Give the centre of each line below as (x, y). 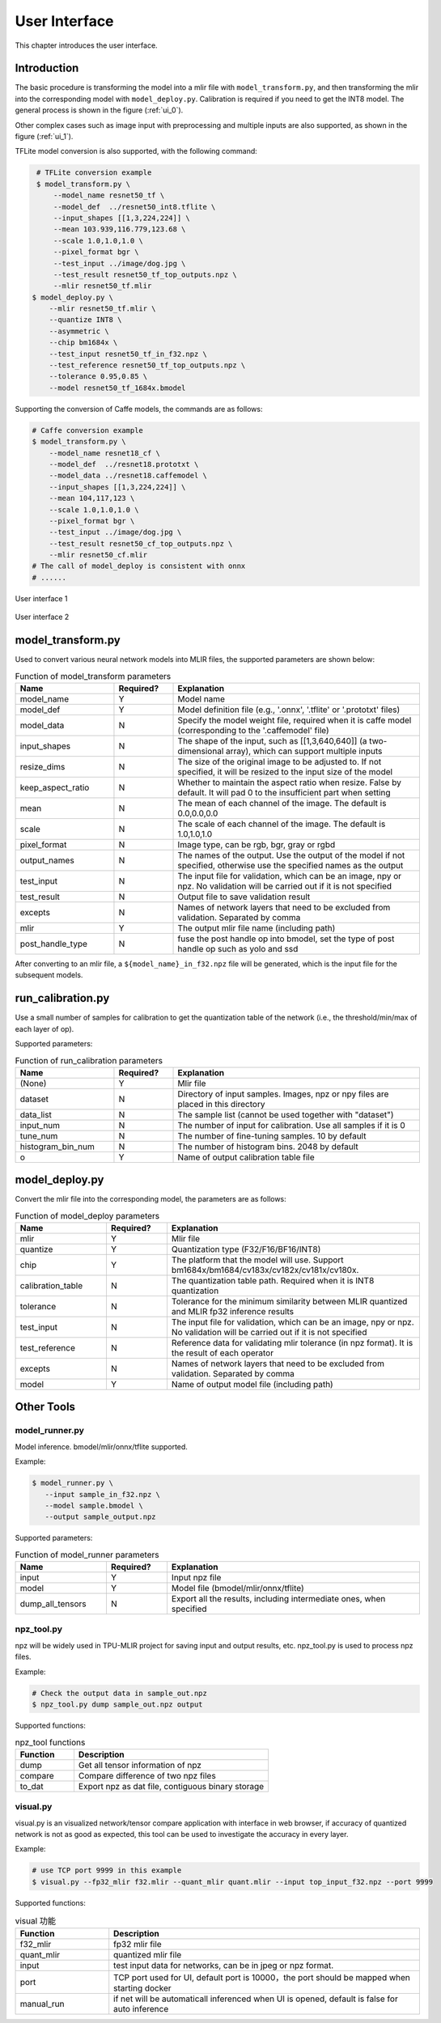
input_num (40, 1125)
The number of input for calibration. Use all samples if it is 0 (292, 1125)
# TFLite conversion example (94, 173)
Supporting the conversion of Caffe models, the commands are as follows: (139, 409)
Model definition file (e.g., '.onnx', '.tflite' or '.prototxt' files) (289, 710)
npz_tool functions (50, 1742)
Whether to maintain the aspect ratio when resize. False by (290, 782)
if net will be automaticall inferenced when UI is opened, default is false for (256, 1999)
